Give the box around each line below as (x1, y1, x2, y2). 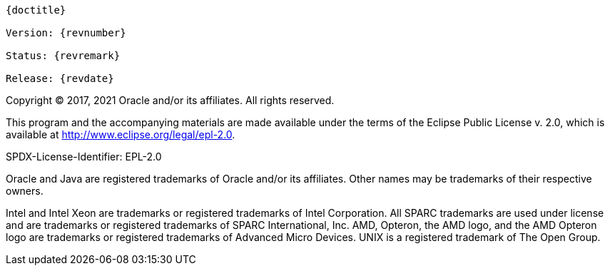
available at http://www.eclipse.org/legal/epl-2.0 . (6, 128, 235, 140)
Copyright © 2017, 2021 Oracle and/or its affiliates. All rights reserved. (6, 94, 335, 106)
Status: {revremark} (6, 50, 121, 61)
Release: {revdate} (6, 73, 114, 84)
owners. (6, 185, 44, 197)
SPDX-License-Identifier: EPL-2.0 (6, 150, 162, 163)
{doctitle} (6, 4, 66, 16)
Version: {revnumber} (6, 27, 126, 39)
